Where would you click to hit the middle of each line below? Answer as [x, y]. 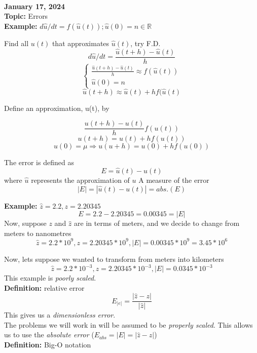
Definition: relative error [44, 287]
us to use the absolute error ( [49, 335]
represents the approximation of [80, 180]
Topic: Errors [26, 16]
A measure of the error [174, 180]
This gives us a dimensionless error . [60, 315]
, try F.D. [145, 43]
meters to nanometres [38, 233]
